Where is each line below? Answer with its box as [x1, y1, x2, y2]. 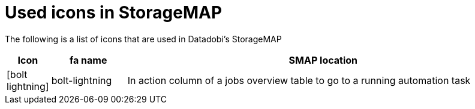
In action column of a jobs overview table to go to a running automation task [127, 74, 471, 86]
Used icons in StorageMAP [5, 2, 223, 23]
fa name [69, 54, 107, 66]
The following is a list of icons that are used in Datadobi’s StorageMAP [5, 33, 282, 44]
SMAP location [288, 54, 358, 66]
